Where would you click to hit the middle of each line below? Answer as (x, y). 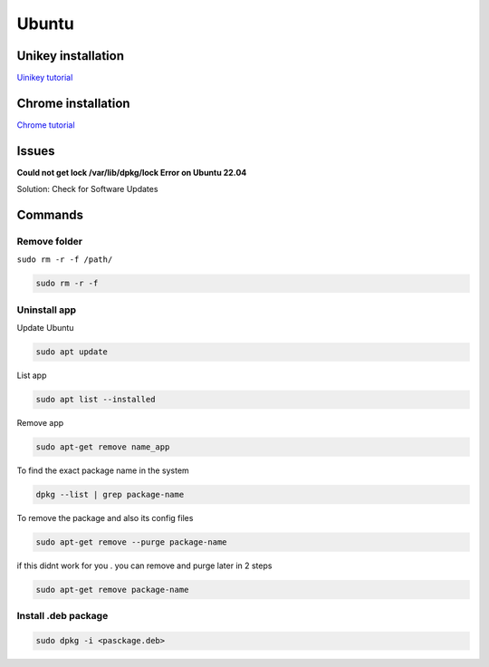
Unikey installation (71, 56)
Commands (50, 215)
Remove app (40, 423)
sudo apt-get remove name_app (103, 447)
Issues (36, 151)
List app (32, 375)
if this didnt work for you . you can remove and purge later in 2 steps (144, 565)
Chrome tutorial (46, 125)
